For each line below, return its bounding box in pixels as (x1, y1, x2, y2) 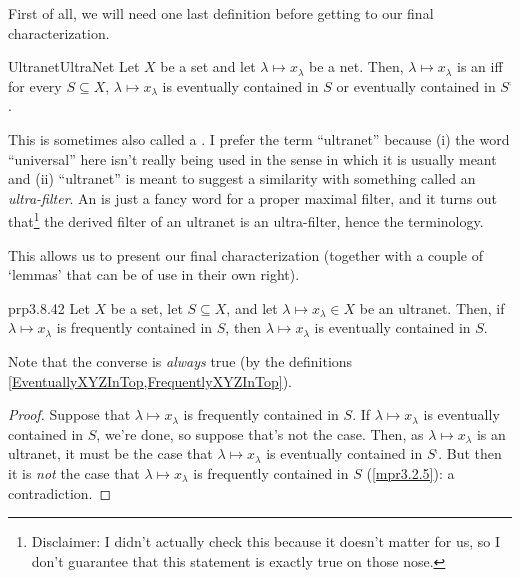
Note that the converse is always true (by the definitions (8, 350, 353, 371)
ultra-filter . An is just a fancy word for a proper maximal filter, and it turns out (8, 187, 498, 208)
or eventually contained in (336, 75, 496, 96)
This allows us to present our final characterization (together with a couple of (8, 244, 483, 265)
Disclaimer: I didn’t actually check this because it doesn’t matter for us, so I (31, 531, 500, 552)
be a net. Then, (309, 56, 404, 77)
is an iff (457, 56, 503, 77)
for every (8, 75, 62, 96)
